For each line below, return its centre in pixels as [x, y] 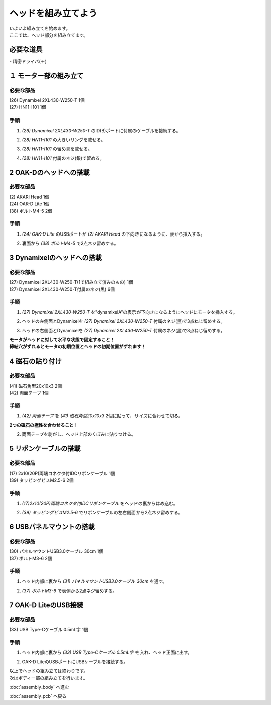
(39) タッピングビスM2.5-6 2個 [41, 480]
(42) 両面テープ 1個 [29, 393]
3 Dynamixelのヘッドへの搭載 [56, 257]
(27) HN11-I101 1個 [28, 107]
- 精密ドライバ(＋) [28, 61]
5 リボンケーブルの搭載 [45, 449]
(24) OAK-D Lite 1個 [29, 204]
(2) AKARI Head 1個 [29, 197]
